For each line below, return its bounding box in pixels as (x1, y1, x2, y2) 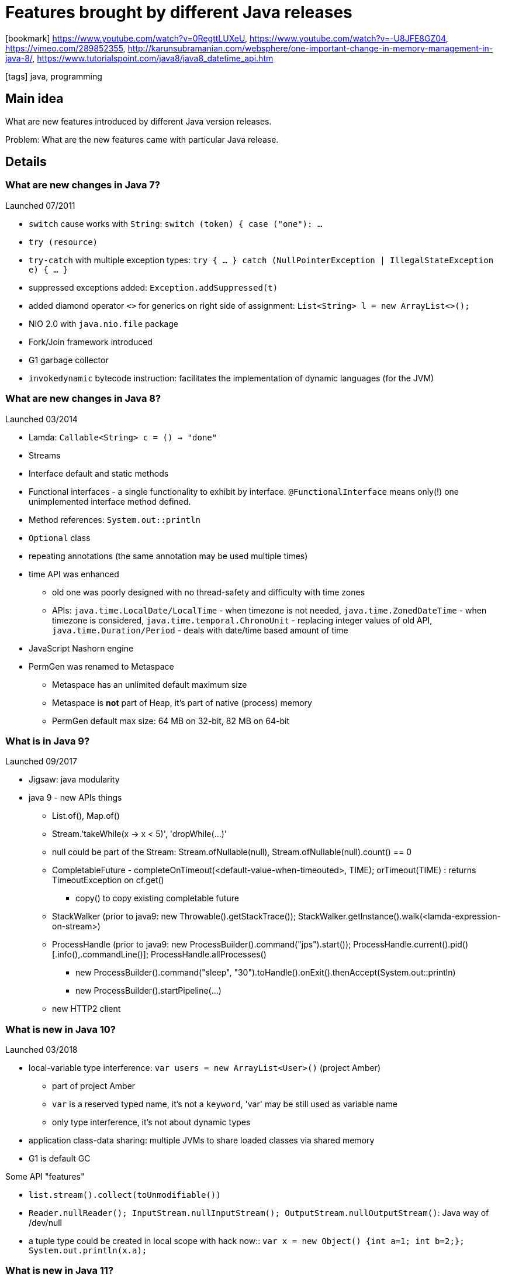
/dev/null (29, 1218, 62, 1228)
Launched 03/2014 (5, 413, 78, 424)
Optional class (29, 532, 91, 543)
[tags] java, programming (5, 71, 102, 81)
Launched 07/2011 (5, 200, 75, 211)
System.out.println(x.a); (29, 1246, 147, 1256)
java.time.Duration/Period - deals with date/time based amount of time (52, 625, 348, 635)
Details (5, 154, 47, 170)
